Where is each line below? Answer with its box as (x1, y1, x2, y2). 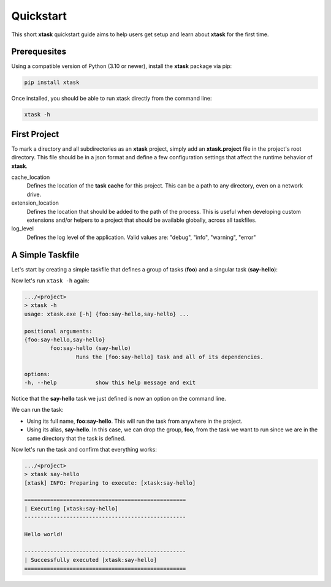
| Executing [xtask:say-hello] (24, 505, 119, 512)
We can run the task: (11, 406, 64, 414)
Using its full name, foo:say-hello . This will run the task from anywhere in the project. (26, 417, 243, 425)
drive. (26, 191, 42, 198)
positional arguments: (24, 328, 93, 335)
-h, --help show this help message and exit (24, 379, 196, 386)
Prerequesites (11, 47, 67, 57)
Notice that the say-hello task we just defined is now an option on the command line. (11, 395, 226, 402)
